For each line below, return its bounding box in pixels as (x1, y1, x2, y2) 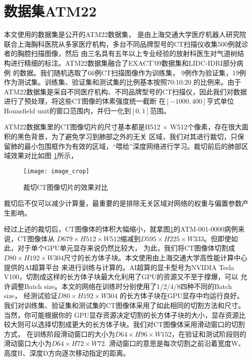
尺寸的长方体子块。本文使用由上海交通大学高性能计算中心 (64, 253, 248, 263)
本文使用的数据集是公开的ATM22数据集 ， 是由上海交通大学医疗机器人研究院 (4, 29, 246, 39)
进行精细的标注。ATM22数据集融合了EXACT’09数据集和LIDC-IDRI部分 (10, 57, 236, 68)
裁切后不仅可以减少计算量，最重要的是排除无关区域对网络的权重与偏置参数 (4, 198, 242, 208)
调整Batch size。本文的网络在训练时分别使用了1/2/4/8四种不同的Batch (10, 281, 232, 291)
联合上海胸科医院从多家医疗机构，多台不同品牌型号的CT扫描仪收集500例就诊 (4, 38, 249, 49)
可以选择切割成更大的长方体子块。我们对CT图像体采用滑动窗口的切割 (24, 319, 245, 329)
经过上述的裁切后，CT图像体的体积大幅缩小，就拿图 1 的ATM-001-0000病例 (4, 224, 238, 234)
